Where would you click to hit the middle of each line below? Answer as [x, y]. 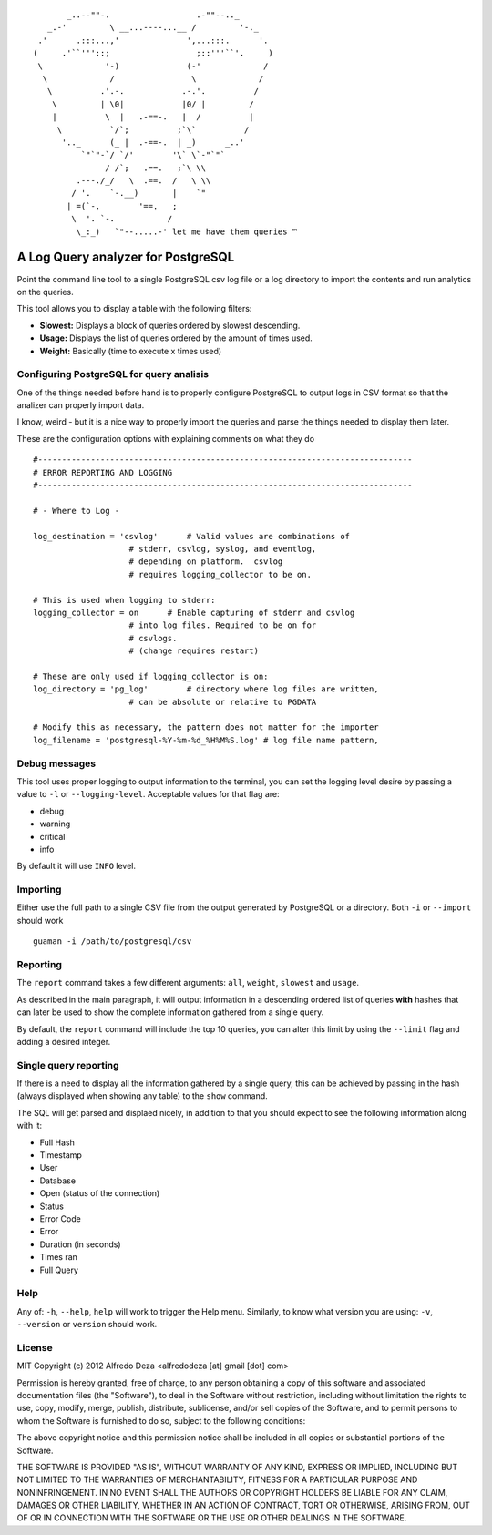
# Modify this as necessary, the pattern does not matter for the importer [206, 727]
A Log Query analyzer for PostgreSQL [126, 257]
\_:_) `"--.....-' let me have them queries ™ [187, 231]
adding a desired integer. [64, 1041]
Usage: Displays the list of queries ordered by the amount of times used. [176, 338]
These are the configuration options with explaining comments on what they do [165, 438]
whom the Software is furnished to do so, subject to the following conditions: [161, 1420]
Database [58, 1181]
